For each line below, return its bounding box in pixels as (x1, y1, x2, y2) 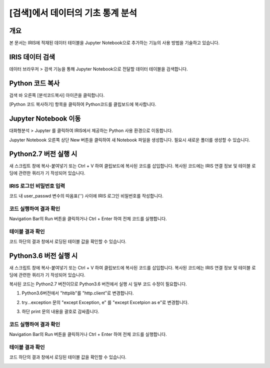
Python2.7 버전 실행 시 (9, 150, 77, 158)
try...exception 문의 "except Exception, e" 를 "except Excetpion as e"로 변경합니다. (21, 299, 189, 305)
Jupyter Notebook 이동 (9, 114, 81, 123)
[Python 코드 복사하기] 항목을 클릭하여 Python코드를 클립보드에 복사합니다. (9, 101, 156, 107)
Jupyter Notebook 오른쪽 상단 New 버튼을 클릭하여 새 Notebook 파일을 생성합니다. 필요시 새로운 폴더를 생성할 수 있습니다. (9, 136, 250, 142)
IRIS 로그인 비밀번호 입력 (9, 182, 65, 189)
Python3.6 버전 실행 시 (9, 251, 78, 260)
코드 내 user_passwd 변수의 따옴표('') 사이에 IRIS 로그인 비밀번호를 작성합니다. (9, 193, 163, 198)
